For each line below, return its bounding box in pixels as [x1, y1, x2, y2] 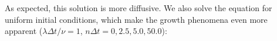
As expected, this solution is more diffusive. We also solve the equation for [5, 2, 272, 13]
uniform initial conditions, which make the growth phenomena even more [5, 13, 268, 25]
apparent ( [5, 25, 43, 37]
